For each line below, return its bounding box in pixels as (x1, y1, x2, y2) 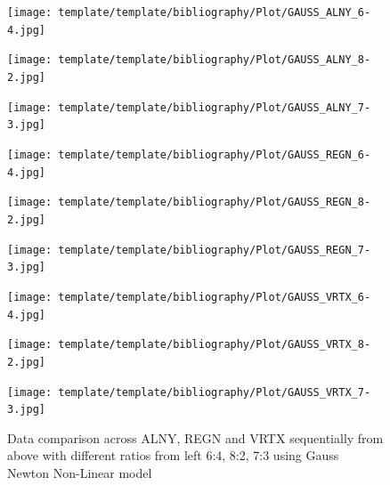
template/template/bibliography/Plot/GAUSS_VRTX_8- (58, 338, 371, 352)
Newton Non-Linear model (7, 464, 152, 481)
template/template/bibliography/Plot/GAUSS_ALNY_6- (58, 6, 371, 19)
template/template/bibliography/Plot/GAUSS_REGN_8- (58, 196, 371, 209)
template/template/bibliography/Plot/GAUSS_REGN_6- (58, 148, 371, 161)
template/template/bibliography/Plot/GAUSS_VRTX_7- (58, 385, 371, 399)
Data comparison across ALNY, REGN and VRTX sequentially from (7, 428, 384, 447)
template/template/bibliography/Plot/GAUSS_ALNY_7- (58, 101, 371, 114)
